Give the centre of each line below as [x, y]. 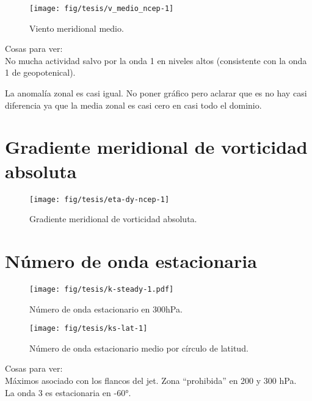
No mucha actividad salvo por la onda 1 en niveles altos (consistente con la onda [156, 60]
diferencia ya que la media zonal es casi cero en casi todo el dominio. [133, 105]
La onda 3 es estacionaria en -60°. [68, 392]
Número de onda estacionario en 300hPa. [106, 309]
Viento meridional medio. [77, 28]
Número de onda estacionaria [131, 260]
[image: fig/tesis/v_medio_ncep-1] [102, 9]
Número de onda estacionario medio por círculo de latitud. [139, 348]
